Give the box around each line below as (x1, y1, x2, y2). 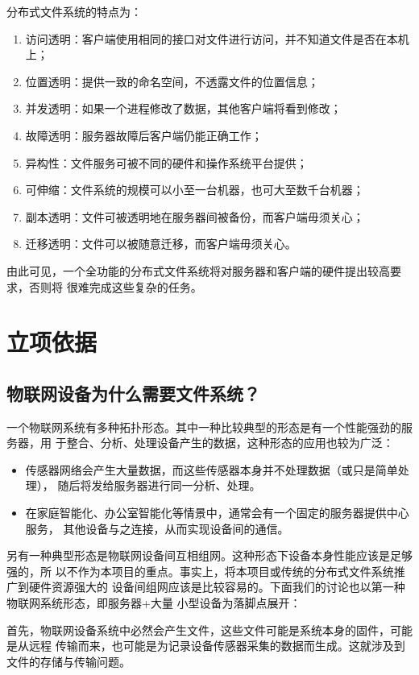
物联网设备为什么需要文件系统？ (6, 380, 260, 405)
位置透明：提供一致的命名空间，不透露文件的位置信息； (25, 72, 319, 89)
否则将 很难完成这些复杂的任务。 (28, 278, 202, 295)
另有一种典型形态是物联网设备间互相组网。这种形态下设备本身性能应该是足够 (6, 547, 413, 564)
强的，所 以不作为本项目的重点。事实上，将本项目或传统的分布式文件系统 (6, 562, 394, 579)
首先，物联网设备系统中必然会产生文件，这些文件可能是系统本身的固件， (6, 621, 390, 638)
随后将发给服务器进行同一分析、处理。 (57, 477, 261, 494)
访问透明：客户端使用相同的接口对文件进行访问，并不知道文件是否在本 (25, 30, 398, 47)
